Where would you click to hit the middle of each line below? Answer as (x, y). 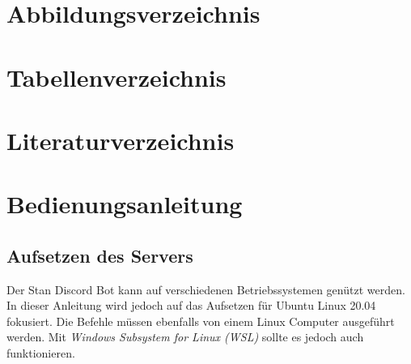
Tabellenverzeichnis (117, 77)
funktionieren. (41, 353)
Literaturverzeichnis (121, 140)
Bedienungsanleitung (125, 204)
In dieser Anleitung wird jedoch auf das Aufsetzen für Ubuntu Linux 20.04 (191, 305)
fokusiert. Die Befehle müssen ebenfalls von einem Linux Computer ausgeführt (201, 321)
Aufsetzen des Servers (100, 255)
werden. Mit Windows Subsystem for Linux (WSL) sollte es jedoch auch (185, 337)
